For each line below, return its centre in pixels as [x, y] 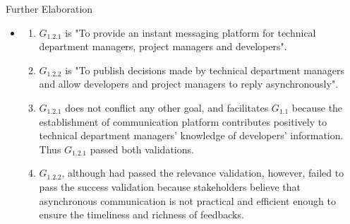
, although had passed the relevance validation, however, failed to [203, 173]
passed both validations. [142, 149]
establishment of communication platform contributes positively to [183, 121]
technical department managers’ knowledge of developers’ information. [191, 135]
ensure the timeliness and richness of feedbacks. [141, 214]
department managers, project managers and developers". [163, 46]
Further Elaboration [49, 8]
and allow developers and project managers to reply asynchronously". [189, 84]
